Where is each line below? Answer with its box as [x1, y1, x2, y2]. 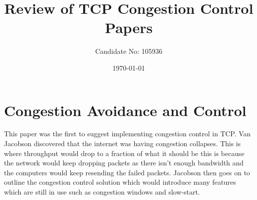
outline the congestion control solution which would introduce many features [4, 177, 236, 187]
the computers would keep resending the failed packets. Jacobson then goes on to [4, 167, 250, 177]
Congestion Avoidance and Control [4, 100, 247, 120]
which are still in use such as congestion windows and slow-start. [4, 187, 200, 197]
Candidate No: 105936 [95, 46, 162, 56]
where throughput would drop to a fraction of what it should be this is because [4, 148, 245, 158]
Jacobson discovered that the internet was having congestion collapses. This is [4, 138, 241, 149]
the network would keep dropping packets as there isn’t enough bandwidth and [4, 158, 244, 168]
